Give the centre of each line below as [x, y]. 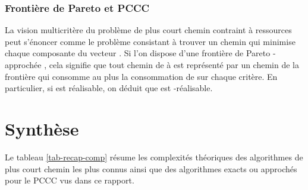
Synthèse [42, 128]
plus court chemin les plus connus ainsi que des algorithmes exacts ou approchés [151, 168]
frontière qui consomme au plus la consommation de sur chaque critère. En [141, 76]
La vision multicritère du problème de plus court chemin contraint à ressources [148, 30]
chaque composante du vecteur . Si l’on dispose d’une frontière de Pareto [138, 53]
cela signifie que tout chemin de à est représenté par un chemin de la [174, 65]
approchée [23, 65]
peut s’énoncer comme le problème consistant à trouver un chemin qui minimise [150, 41]
